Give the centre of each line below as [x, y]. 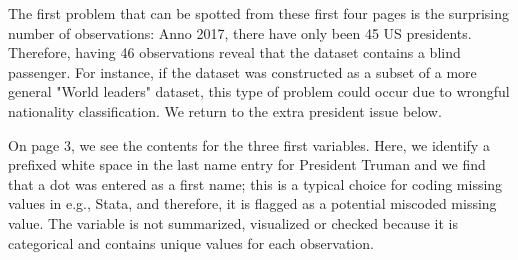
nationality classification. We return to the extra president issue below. [225, 110]
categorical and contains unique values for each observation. [191, 242]
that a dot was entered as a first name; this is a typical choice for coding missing [255, 183]
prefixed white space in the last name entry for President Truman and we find [247, 164]
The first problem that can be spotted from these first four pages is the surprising [259, 13]
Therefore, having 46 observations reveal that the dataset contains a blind [234, 52]
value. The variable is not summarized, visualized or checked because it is [233, 222]
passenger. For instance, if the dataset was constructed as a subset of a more [242, 71]
